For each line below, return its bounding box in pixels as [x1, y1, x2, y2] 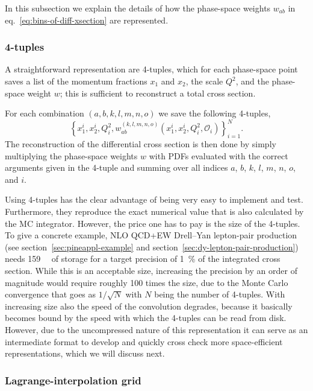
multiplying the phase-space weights [5, 149, 138, 162]
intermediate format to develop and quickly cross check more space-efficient [5, 335, 283, 348]
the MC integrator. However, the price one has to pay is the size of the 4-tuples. [5, 217, 300, 229]
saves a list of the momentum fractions [5, 75, 147, 87]
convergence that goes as [5, 288, 96, 300]
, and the [235, 75, 269, 87]
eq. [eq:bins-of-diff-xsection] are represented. [5, 13, 169, 26]
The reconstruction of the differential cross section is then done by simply [5, 138, 276, 150]
